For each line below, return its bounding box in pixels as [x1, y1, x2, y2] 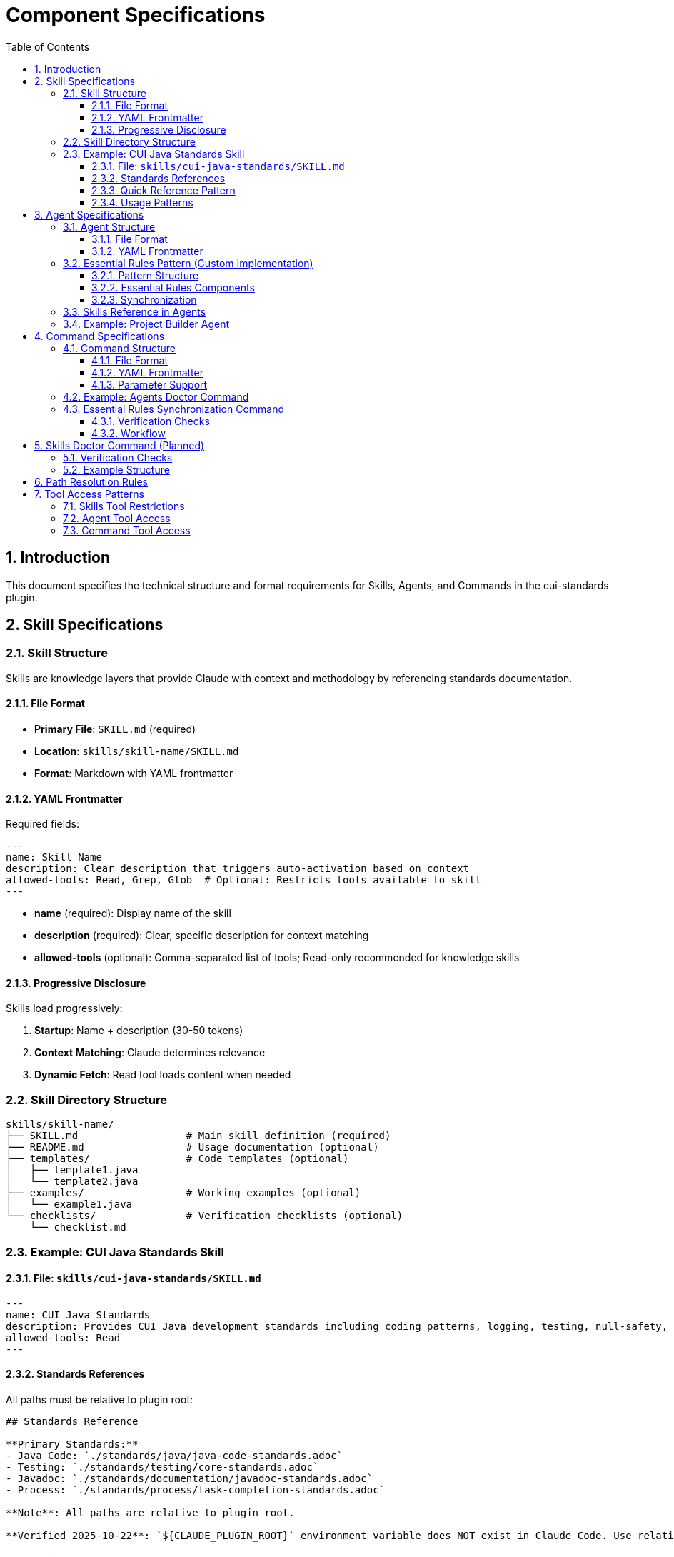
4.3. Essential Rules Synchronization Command [63, 402, 285, 415]
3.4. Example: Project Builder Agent [63, 317, 230, 330]
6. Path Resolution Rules [34, 475, 149, 488]
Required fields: [6, 818, 80, 831]
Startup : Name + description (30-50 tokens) [34, 1024, 243, 1037]
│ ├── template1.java [6, 1164, 139, 1176]
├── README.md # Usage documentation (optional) [6, 1141, 379, 1153]
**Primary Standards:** [6, 1438, 139, 1451]
